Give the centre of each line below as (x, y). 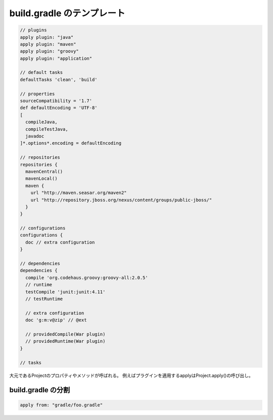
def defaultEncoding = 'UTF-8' (59, 108)
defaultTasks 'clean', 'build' (59, 79)
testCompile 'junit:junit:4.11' (65, 292)
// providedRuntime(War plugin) (65, 341)
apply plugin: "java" (47, 37)
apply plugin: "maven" (48, 44)
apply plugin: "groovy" (50, 51)
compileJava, (41, 122)
